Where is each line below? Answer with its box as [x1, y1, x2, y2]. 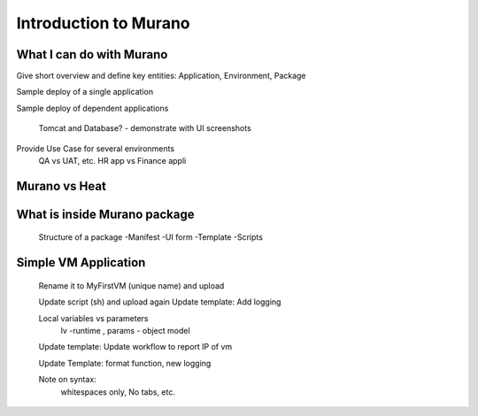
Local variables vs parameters [38, 312, 149, 323]
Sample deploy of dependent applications [16, 103, 169, 113]
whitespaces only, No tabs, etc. [60, 386, 176, 397]
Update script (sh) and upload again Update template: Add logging [38, 297, 281, 307]
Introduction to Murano [16, 13, 190, 33]
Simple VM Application [16, 255, 146, 270]
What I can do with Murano [16, 47, 168, 62]
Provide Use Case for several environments [16, 143, 175, 154]
